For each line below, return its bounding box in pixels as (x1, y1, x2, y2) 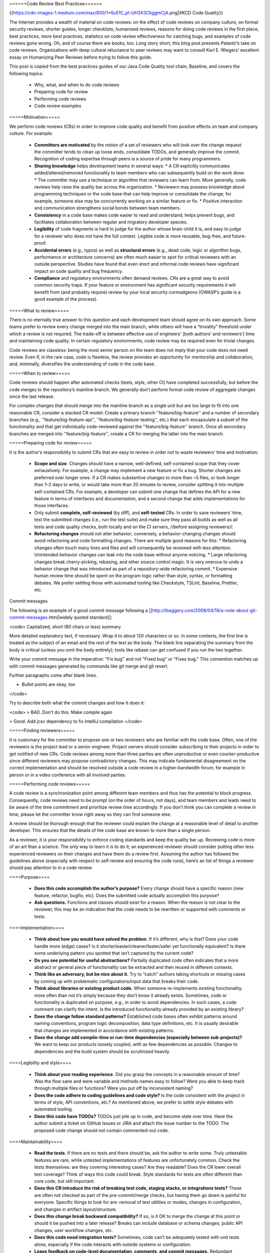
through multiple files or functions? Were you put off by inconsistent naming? (34, 1085, 193, 1091)
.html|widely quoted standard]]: (47, 614, 112, 620)
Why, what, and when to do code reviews (34, 82, 119, 88)
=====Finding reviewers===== (9, 727, 75, 734)
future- (231, 233, 247, 239)
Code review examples (34, 103, 81, 109)
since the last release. (9, 393, 54, 399)
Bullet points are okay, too (21, 682, 75, 688)
